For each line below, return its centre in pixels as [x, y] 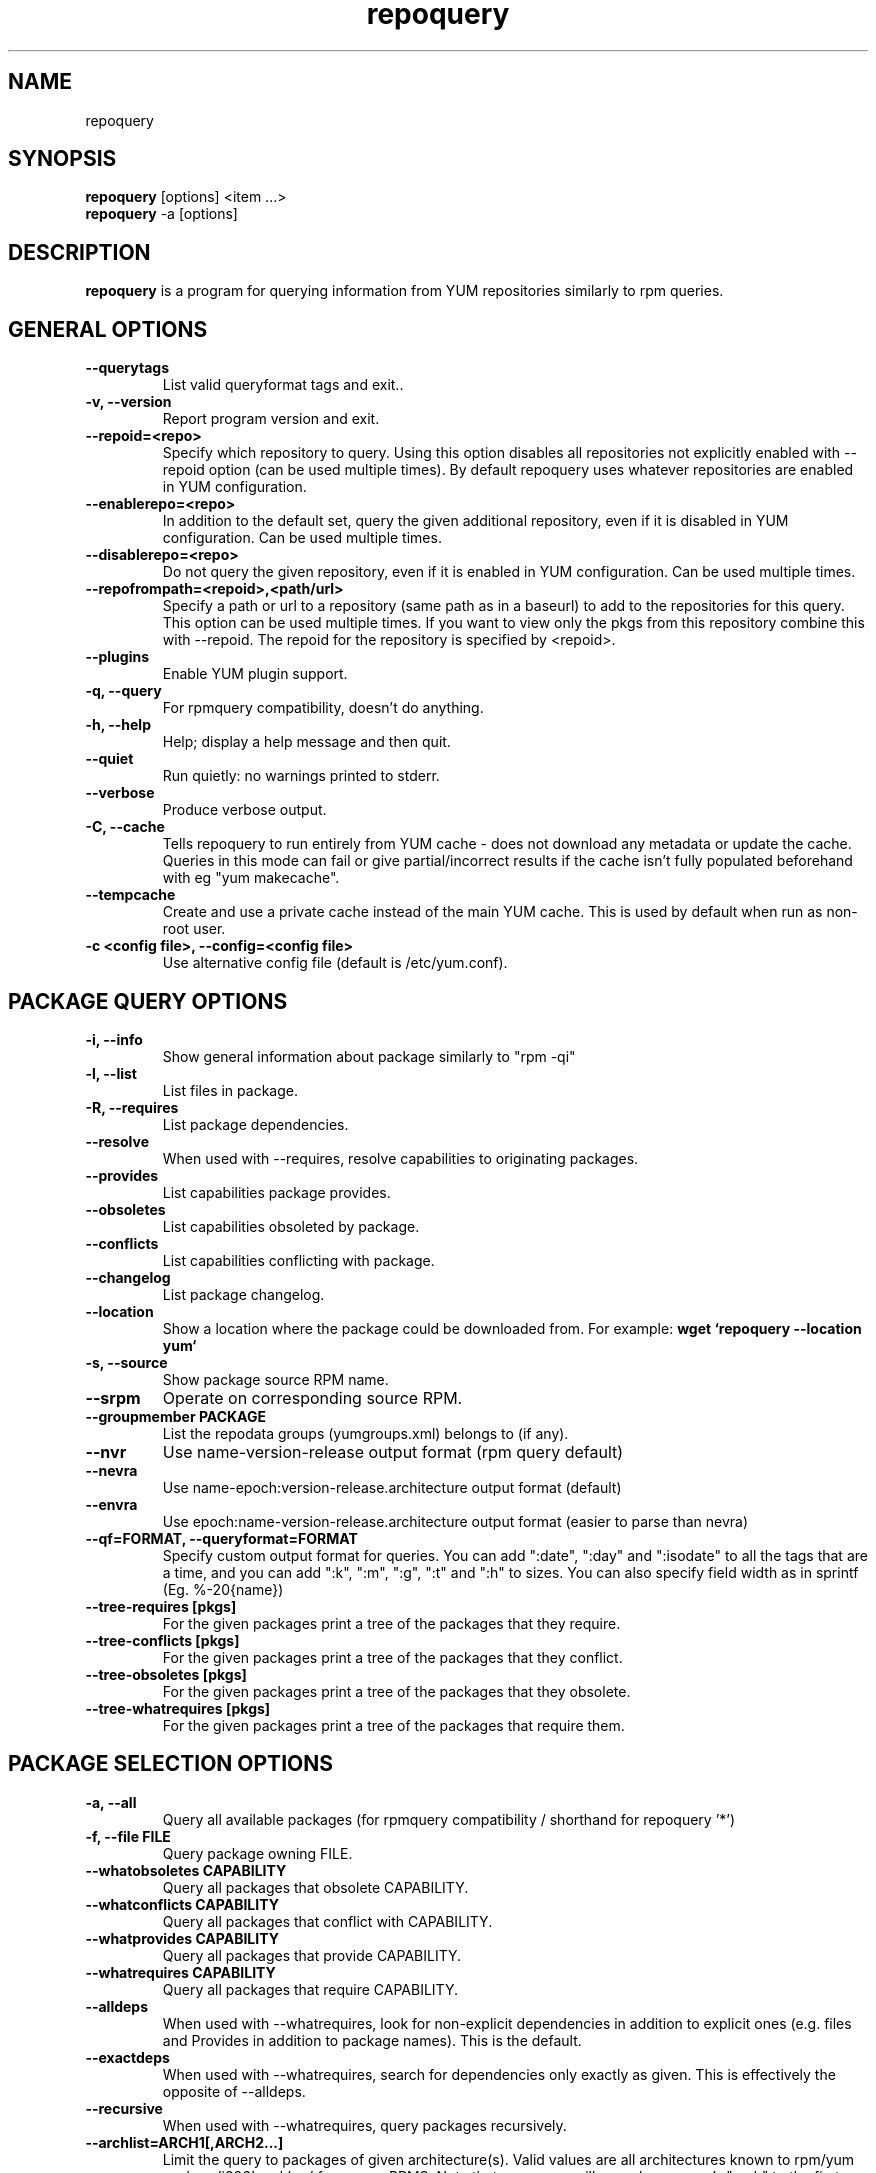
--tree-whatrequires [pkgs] [178, 1708]
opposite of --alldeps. [234, 2091]
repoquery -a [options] [161, 214]
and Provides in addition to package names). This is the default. [372, 2040]
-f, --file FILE [128, 1836]
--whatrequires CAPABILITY [180, 1972]
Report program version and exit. [271, 419]
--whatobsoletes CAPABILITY [186, 1870]
